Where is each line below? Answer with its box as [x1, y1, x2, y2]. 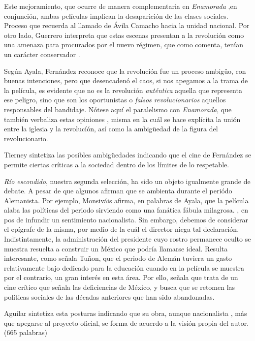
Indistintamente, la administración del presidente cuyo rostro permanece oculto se [4, 234, 251, 244]
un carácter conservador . [4, 49, 80, 59]
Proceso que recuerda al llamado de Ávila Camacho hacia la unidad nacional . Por [4, 20, 250, 31]
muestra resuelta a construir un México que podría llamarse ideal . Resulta [4, 243, 228, 253]
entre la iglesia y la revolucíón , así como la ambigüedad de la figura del [4, 124, 218, 134]
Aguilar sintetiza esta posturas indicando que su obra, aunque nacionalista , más [4, 308, 247, 318]
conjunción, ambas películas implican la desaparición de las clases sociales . [4, 10, 228, 21]
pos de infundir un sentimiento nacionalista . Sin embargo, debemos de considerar [4, 214, 249, 224]
